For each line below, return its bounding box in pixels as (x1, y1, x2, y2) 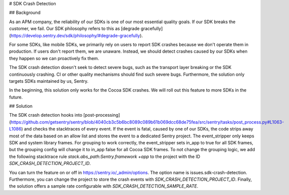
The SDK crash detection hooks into (9, 112, 83, 118)
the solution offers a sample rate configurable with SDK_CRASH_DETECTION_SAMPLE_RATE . (9, 183, 199, 189)
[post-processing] (83, 112, 120, 118)
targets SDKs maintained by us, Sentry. (9, 78, 89, 84)
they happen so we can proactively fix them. (9, 55, 99, 61)
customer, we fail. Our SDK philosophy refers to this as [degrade (9, 26, 140, 32)
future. (9, 94, 23, 100)
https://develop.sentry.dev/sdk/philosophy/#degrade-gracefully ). (10, 32, 143, 38)
